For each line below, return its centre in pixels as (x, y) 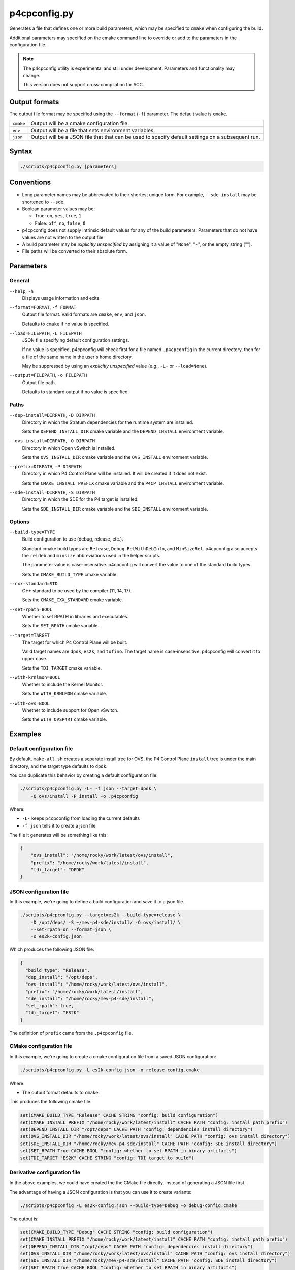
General (20, 281)
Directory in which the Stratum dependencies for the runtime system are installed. (108, 422)
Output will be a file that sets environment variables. (93, 131)
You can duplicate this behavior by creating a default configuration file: (84, 775)
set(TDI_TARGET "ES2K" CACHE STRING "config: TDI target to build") (107, 1158)
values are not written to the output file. (63, 237)
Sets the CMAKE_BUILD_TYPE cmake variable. (70, 574)
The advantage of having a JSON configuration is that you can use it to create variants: (101, 1192)
